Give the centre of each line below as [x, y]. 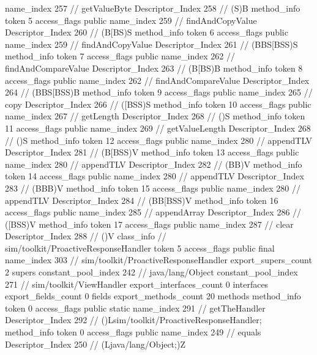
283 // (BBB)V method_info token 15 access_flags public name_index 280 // [153, 188]
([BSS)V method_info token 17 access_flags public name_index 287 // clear [149, 224]
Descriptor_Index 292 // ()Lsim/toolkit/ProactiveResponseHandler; [133, 320]
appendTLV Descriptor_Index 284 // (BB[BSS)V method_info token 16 [142, 200]
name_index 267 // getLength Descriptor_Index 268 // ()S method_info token [155, 116]
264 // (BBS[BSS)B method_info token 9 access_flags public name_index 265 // [159, 92]
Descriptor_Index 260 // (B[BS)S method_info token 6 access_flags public [147, 32]
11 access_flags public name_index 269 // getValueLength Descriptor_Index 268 [158, 128]
